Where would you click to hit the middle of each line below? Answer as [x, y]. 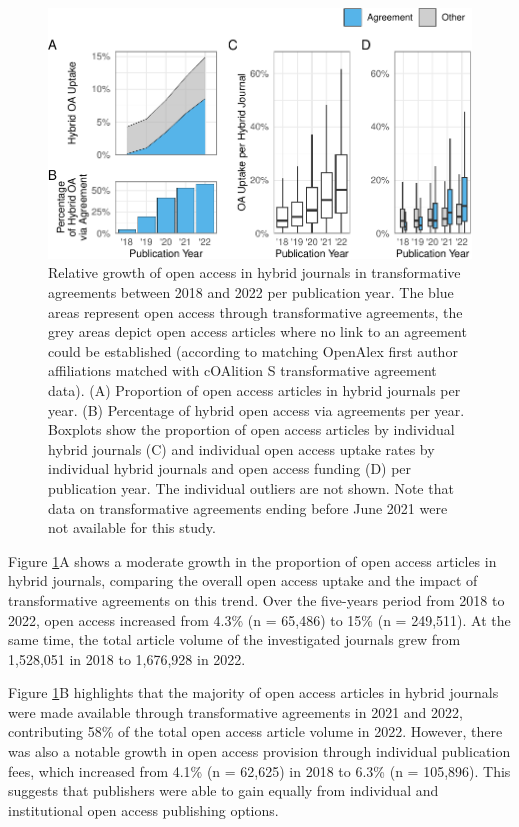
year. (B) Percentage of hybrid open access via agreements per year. [256, 409]
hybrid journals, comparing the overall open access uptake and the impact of [243, 580]
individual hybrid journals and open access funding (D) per [230, 468]
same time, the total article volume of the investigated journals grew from [234, 639]
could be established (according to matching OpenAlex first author [253, 350]
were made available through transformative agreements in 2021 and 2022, [235, 711]
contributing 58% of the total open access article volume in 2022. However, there [255, 731]
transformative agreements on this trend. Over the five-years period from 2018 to [256, 599]
